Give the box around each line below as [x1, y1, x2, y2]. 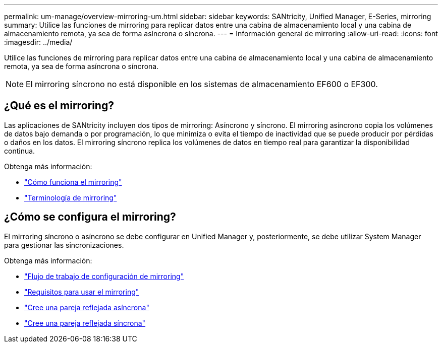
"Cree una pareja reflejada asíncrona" [24, 303, 149, 312]
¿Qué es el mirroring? [4, 99, 114, 112]
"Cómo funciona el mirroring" [24, 177, 122, 186]
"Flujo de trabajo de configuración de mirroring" [24, 271, 184, 281]
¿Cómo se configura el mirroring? [4, 211, 176, 224]
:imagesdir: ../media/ [4, 38, 73, 46]
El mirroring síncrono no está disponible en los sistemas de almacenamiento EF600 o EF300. [26, 79, 378, 89]
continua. [4, 146, 35, 155]
